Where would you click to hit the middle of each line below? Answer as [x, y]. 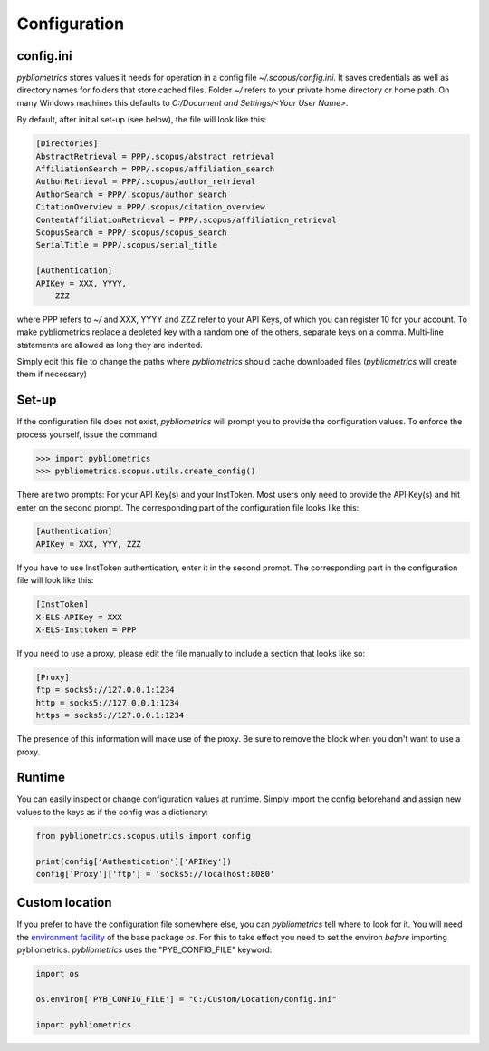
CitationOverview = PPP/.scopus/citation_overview [151, 207]
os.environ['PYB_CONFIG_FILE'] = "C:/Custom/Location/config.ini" [186, 999]
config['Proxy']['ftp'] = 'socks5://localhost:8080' [155, 874]
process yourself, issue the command [87, 434]
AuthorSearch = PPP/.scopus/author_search [131, 194]
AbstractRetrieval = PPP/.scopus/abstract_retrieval [155, 156]
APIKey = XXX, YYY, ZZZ [89, 544]
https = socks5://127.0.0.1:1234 [110, 715]
